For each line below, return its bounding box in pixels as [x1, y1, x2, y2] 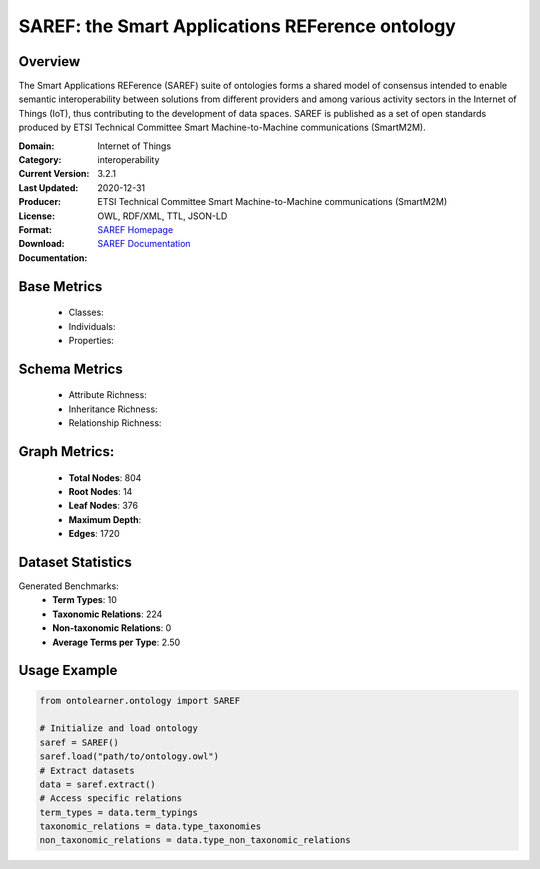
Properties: [68, 334, 115, 346]
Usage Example [18, 662, 118, 679]
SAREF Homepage [97, 223, 174, 235]
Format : [18, 223, 52, 235]
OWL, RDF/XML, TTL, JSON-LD [97, 210, 228, 222]
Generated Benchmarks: [18, 580, 119, 592]
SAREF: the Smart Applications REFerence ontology [18, 15, 457, 37]
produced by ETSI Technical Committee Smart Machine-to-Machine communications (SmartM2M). [18, 121, 427, 134]
